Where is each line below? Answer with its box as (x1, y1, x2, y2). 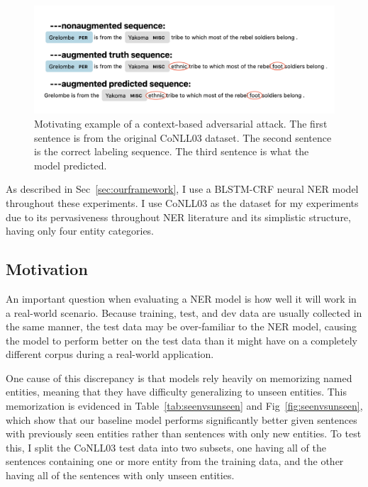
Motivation (6, 258, 88, 280)
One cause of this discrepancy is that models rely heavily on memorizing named (6, 370, 352, 385)
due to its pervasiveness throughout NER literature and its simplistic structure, (6, 209, 351, 224)
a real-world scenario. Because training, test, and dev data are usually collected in (6, 305, 362, 320)
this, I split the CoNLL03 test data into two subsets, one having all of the (6, 440, 326, 454)
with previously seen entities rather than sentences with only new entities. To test (6, 426, 362, 441)
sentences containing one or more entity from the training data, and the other (6, 454, 344, 469)
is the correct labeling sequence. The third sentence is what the (34, 144, 309, 159)
